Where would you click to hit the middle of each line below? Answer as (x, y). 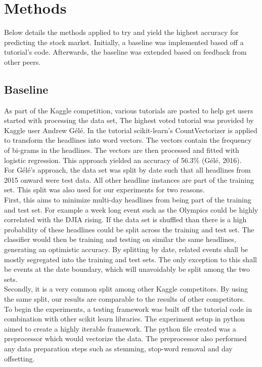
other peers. (23, 62)
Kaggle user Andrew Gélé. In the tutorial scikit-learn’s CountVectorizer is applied (131, 130)
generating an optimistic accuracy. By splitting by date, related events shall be (126, 249)
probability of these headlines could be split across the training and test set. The (129, 229)
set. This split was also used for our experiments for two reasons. (104, 190)
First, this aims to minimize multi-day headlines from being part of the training (128, 200)
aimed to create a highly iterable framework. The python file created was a (120, 328)
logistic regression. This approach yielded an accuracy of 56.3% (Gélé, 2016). (123, 160)
